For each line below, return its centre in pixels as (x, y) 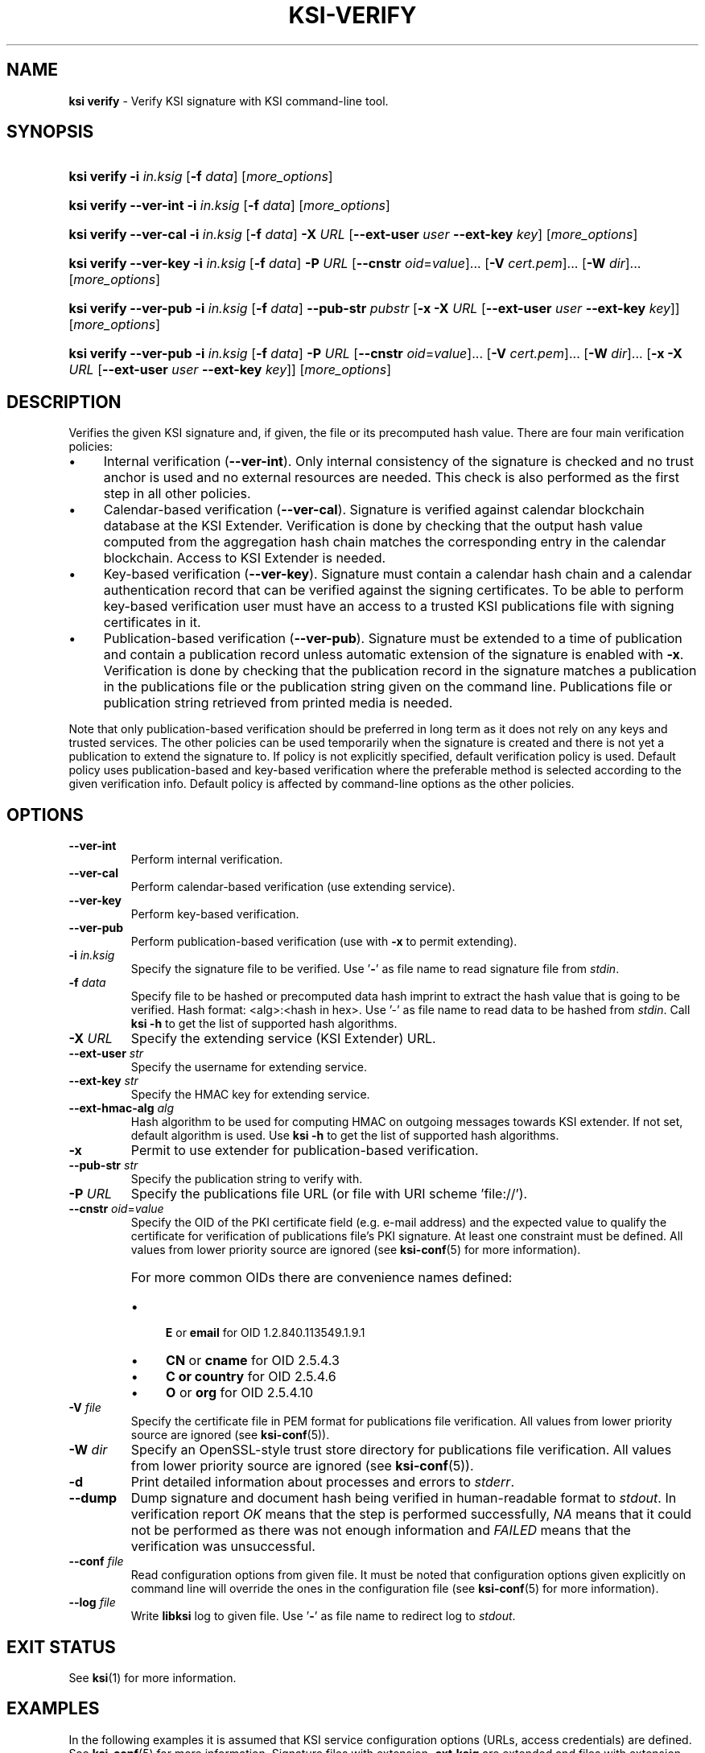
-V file (85, 1408)
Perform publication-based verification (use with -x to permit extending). (324, 942)
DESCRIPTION (64, 402)
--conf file (96, 1561)
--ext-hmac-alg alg (121, 1108)
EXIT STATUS (61, 1647)
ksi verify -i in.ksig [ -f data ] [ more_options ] (201, 177)
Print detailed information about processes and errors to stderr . (322, 1482)
